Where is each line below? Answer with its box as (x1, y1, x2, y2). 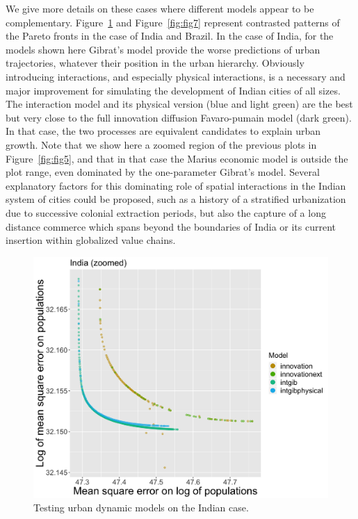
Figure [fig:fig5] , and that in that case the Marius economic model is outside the (6, 151, 348, 165)
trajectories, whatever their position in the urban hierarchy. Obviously (6, 56, 304, 70)
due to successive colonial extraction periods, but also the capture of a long (6, 205, 326, 220)
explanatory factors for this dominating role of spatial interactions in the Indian (6, 178, 346, 192)
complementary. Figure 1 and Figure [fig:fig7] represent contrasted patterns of (6, 15, 340, 29)
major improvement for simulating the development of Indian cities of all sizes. (6, 83, 341, 97)
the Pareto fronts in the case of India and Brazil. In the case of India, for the (6, 28, 334, 43)
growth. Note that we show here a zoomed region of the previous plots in (6, 137, 317, 151)
